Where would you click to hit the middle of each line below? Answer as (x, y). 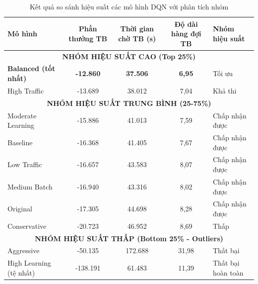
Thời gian (137, 29)
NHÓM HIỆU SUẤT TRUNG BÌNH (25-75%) (129, 103)
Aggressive (24, 250)
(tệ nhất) (21, 272)
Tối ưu (223, 73)
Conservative (27, 226)
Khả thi (225, 90)
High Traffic (26, 90)
